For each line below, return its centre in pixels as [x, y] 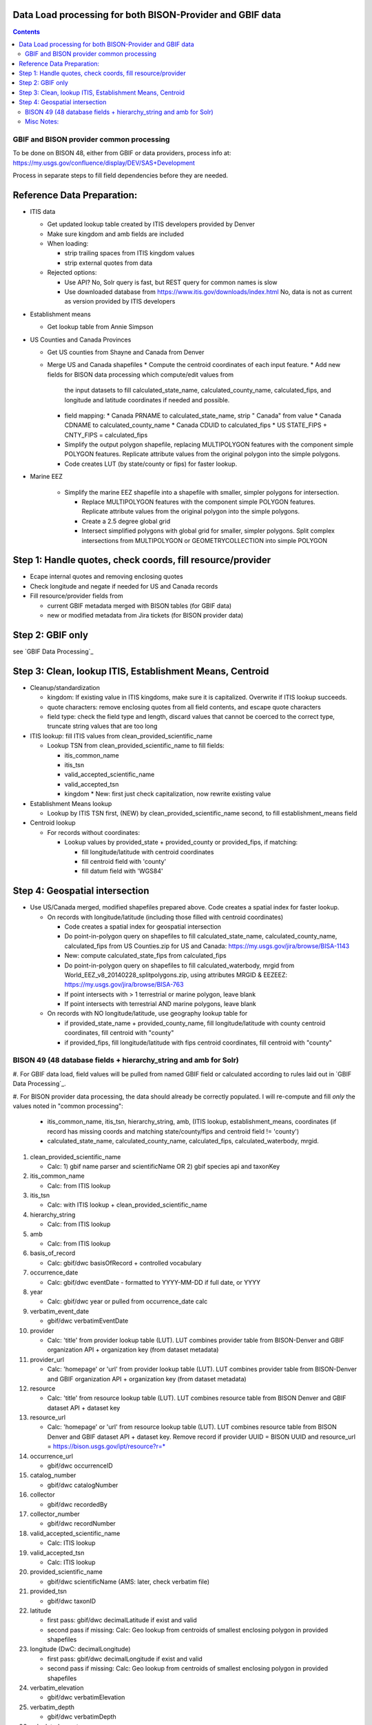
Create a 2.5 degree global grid [126, 521]
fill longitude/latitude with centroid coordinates [148, 851]
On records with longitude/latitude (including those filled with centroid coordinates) [165, 917]
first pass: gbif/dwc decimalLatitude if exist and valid [122, 1620]
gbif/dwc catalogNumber [83, 1485]
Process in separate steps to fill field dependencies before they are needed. [121, 175]
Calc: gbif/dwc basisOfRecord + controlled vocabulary [124, 1263]
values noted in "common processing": [68, 1106]
